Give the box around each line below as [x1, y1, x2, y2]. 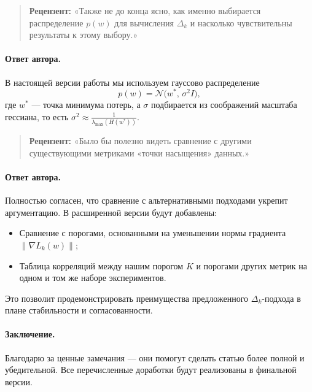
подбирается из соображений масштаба [150, 98, 297, 111]
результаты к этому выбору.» [29, 28, 138, 41]
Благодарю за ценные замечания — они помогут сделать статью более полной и [5, 351, 305, 364]
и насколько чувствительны [190, 16, 292, 29]
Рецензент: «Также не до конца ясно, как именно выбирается [29, 4, 261, 17]
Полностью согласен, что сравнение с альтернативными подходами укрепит [5, 194, 288, 207]
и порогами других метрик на [196, 259, 307, 272]
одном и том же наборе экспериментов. [19, 271, 166, 284]
